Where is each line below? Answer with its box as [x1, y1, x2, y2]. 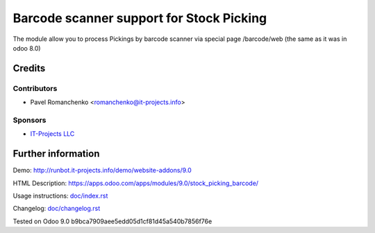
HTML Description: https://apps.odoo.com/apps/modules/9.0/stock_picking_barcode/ [12, 179, 259, 187]
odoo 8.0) [12, 44, 41, 52]
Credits [12, 62, 46, 74]
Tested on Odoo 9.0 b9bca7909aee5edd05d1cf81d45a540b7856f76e [12, 217, 212, 225]
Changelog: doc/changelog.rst [12, 205, 101, 213]
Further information [12, 148, 100, 159]
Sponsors [12, 115, 47, 125]
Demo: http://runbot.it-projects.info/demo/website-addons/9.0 [12, 166, 192, 175]
